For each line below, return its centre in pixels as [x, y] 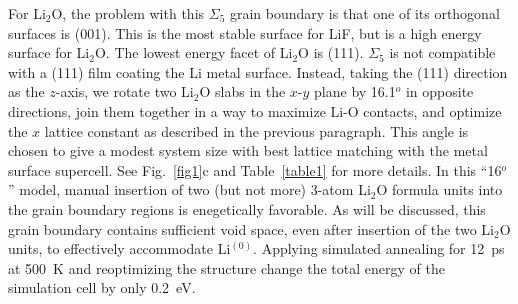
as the [26, 91]
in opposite [439, 91]
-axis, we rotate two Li [124, 91]
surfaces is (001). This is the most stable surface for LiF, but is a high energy [245, 32]
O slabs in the [242, 91]
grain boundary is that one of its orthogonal [364, 13]
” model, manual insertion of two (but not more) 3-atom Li [189, 189]
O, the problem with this [128, 13]
